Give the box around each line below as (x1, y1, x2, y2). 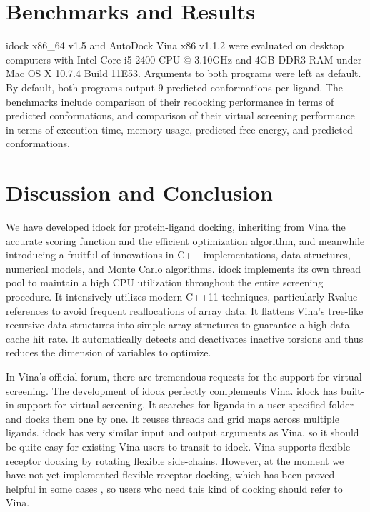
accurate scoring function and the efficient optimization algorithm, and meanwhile (6, 233, 365, 248)
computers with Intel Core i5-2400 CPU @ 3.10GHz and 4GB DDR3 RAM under (6, 51, 362, 66)
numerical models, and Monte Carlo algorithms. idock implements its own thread (6, 261, 361, 276)
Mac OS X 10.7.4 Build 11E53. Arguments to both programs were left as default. (6, 66, 361, 81)
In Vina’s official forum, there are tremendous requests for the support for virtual (6, 368, 362, 383)
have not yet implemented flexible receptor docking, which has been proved (6, 467, 335, 482)
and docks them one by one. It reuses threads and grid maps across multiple (6, 411, 339, 426)
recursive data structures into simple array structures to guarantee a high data (6, 317, 350, 332)
